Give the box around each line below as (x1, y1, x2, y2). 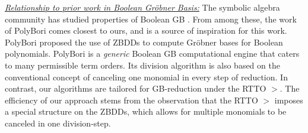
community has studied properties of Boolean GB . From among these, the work (5, 12, 297, 25)
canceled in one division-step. (5, 116, 111, 129)
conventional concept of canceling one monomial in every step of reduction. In (5, 70, 288, 83)
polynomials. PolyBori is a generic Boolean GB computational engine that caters (5, 47, 300, 60)
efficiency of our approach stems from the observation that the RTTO (5, 93, 258, 106)
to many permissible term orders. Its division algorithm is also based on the (5, 59, 280, 71)
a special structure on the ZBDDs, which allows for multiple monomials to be (5, 105, 287, 118)
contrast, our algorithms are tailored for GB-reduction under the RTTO (5, 82, 266, 95)
